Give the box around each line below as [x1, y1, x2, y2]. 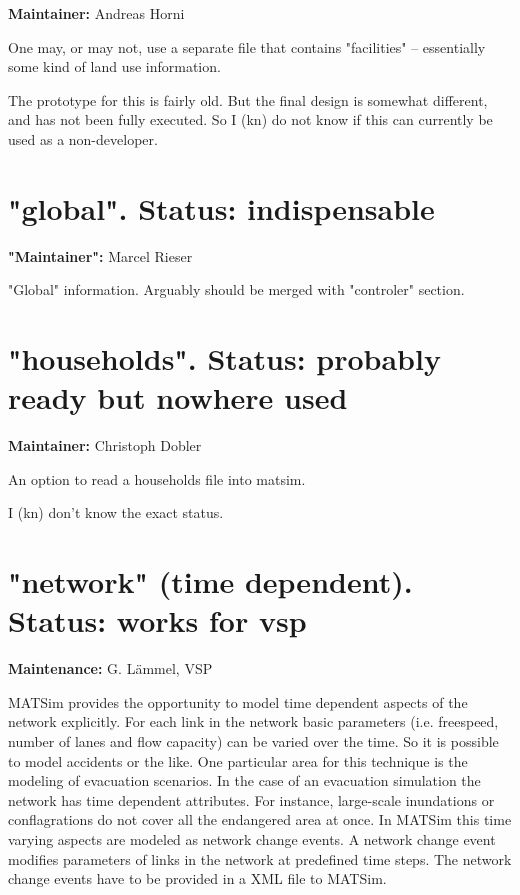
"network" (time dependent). [8, 561, 413, 602]
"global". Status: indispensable [8, 187, 435, 228]
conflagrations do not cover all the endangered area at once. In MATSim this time [8, 809, 512, 830]
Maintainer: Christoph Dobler [8, 435, 202, 456]
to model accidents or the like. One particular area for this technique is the [8, 750, 468, 771]
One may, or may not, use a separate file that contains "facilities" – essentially [8, 36, 486, 57]
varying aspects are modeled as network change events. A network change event [8, 829, 496, 850]
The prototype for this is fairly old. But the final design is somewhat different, [8, 89, 488, 110]
